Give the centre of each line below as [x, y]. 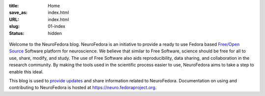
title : [14, 6]
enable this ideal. [26, 72]
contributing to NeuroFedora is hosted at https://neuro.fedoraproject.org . [83, 88]
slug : [14, 26]
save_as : [18, 13]
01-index [57, 26]
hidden [55, 33]
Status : [17, 33]
